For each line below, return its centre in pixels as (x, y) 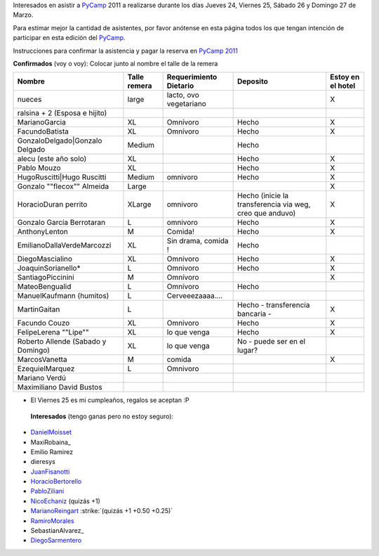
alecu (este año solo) (52, 159)
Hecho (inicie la (263, 195)
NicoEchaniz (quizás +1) (66, 501)
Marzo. (23, 15)
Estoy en (345, 77)
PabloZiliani (47, 491)
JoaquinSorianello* (49, 269)
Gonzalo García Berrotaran (61, 223)
